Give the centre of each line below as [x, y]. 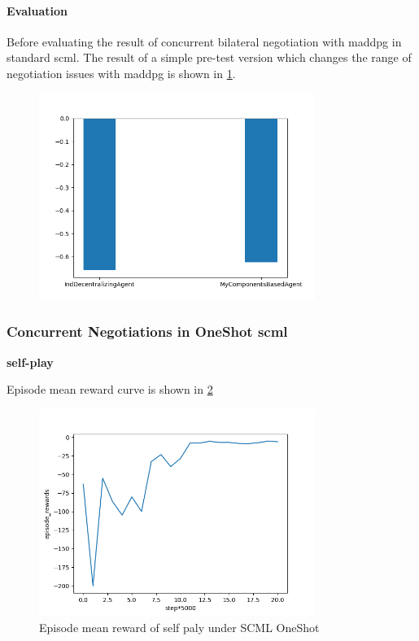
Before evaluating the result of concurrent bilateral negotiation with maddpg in [204, 41]
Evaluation [37, 10]
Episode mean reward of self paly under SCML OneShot [179, 627]
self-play [30, 362]
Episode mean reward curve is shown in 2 [110, 389]
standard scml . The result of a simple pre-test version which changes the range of [209, 57]
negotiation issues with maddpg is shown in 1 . [121, 73]
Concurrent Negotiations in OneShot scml [147, 331]
